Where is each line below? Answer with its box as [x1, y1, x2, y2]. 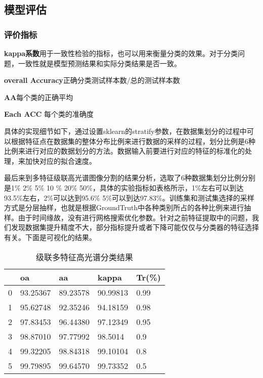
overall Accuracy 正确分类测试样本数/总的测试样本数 [4, 75, 180, 85]
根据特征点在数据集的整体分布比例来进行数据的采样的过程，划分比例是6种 [11, 135, 255, 146]
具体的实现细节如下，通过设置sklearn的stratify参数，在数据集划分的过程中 [4, 125, 247, 136]
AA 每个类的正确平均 [4, 91, 73, 102]
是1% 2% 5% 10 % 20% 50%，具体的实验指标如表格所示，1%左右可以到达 [4, 182, 244, 193]
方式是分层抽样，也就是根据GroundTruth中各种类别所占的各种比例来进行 [4, 202, 244, 213]
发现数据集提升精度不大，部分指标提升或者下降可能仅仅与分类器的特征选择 [11, 222, 259, 232]
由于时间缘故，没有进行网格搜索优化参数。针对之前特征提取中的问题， [18, 212, 252, 222]
